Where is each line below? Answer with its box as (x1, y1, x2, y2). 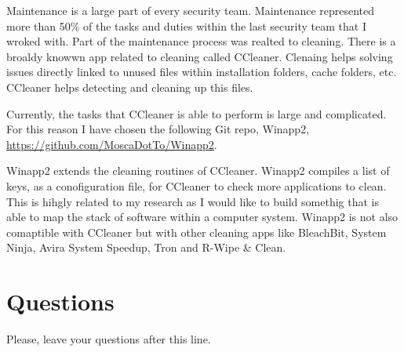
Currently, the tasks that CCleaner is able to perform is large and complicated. (6, 105, 387, 122)
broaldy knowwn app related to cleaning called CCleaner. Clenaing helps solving (6, 48, 393, 64)
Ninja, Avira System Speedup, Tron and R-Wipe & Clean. (6, 239, 286, 256)
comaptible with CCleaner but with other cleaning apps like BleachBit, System (6, 223, 387, 240)
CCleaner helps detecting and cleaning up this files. (6, 78, 253, 95)
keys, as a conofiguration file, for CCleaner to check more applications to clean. (6, 177, 387, 194)
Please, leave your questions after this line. (6, 331, 211, 347)
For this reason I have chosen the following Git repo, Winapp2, (6, 121, 310, 137)
